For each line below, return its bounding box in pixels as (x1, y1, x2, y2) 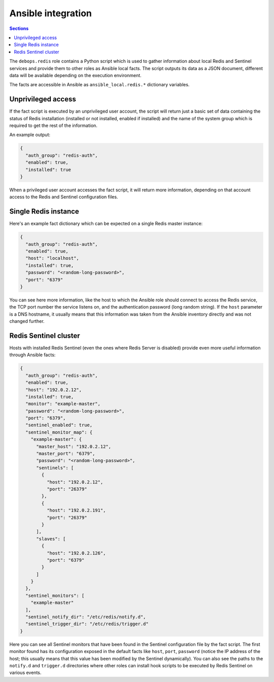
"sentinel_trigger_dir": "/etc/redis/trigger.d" (25, 621, 149, 627)
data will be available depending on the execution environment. (9, 72, 142, 78)
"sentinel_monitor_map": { (25, 429, 93, 435)
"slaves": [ (36, 536, 66, 541)
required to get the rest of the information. (9, 122, 97, 128)
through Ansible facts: (9, 352, 56, 358)
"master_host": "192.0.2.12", (36, 444, 112, 449)
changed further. (9, 318, 45, 324)
